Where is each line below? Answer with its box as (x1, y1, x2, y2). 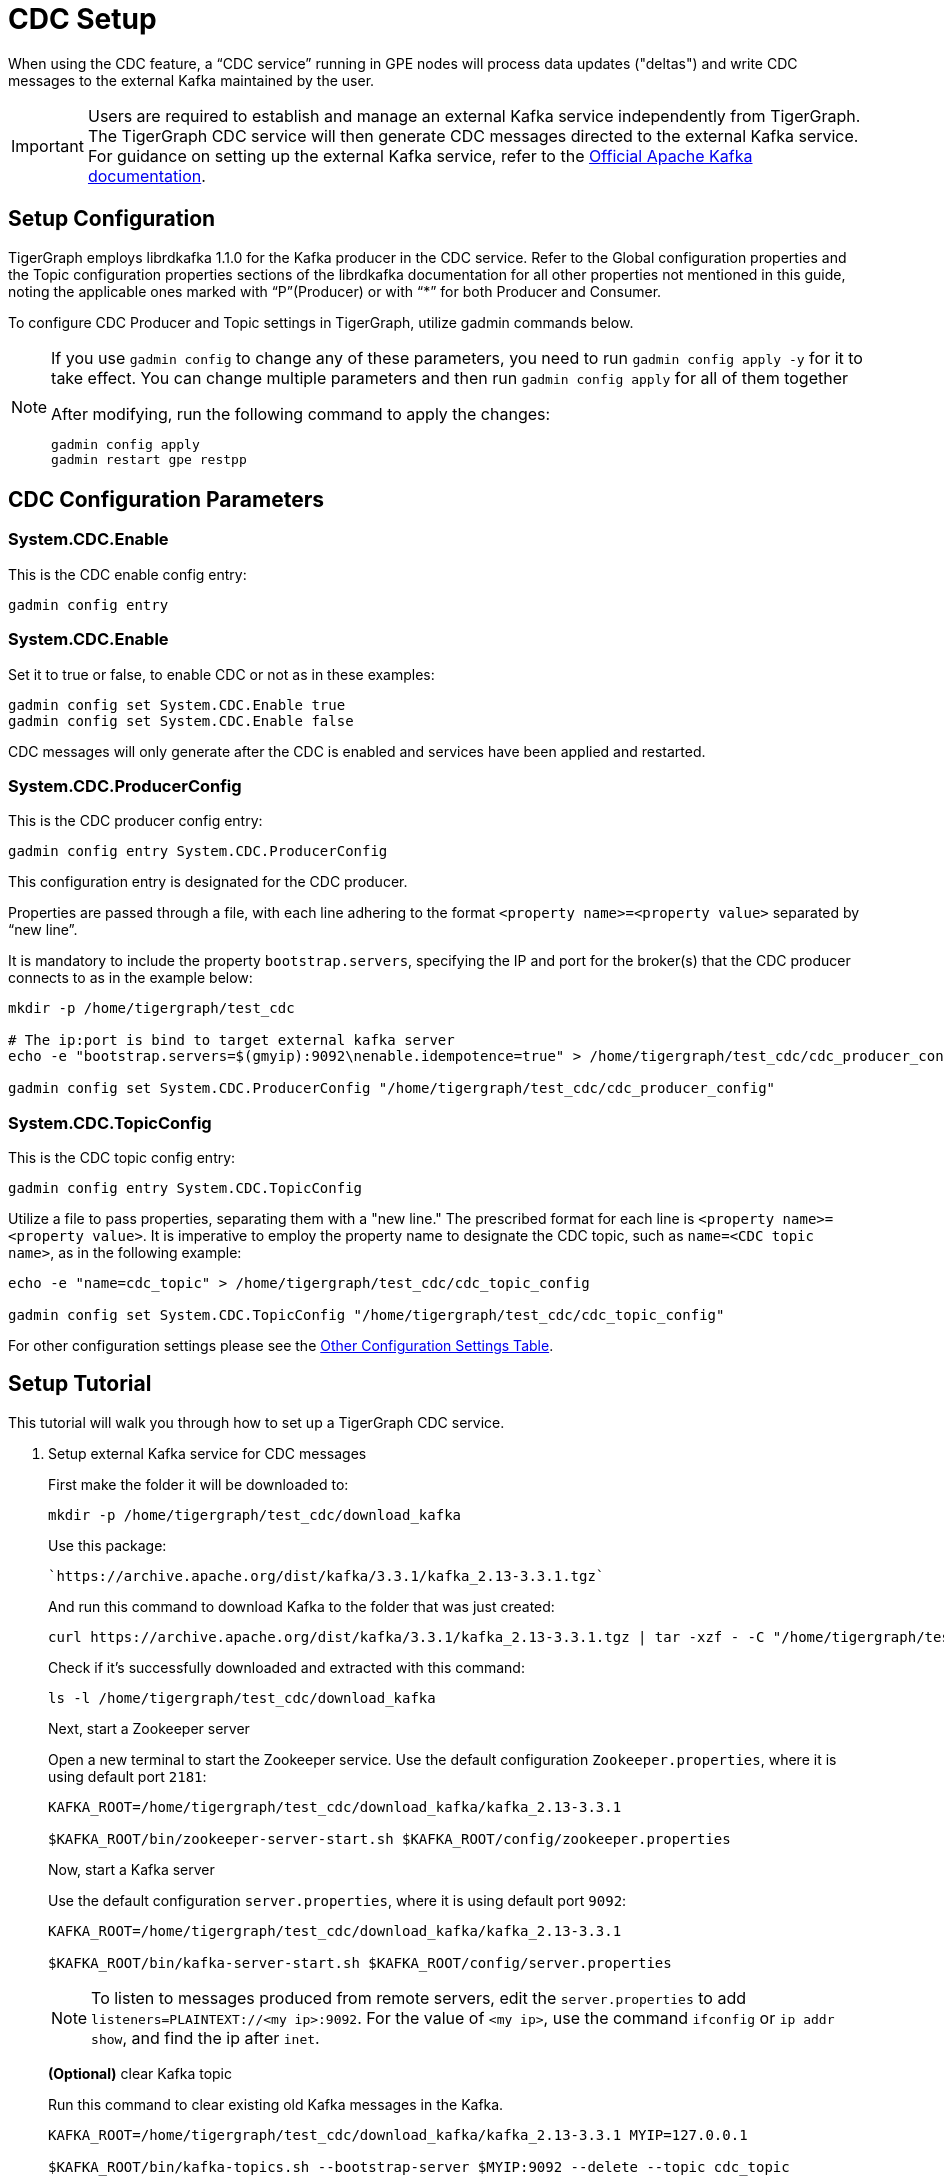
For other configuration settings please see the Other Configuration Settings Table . (8, 1337, 554, 1355)
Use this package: (48, 1536, 167, 1554)
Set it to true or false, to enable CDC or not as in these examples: (8, 665, 435, 683)
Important (11, 135, 84, 156)
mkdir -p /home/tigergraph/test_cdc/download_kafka (48, 1506, 462, 1523)
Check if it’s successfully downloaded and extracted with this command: (48, 1658, 525, 1676)
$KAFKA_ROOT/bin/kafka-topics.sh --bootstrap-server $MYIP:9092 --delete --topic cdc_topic (48, 2158, 790, 2175)
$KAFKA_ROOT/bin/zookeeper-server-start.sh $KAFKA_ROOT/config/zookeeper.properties (48, 1830, 731, 1847)
